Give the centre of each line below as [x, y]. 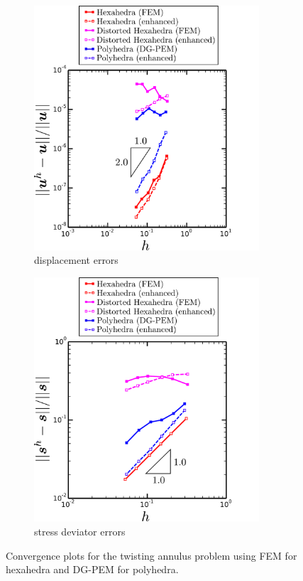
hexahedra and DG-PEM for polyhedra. [92, 569]
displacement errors [76, 260]
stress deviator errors [80, 532]
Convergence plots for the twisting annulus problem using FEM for [151, 555]
